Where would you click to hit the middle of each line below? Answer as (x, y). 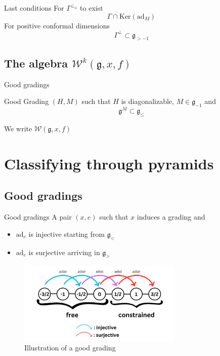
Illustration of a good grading (70, 348)
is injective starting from (67, 234)
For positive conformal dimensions (57, 25)
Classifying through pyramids (109, 163)
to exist (92, 8)
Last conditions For (34, 8)
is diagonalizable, (147, 101)
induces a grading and (171, 217)
